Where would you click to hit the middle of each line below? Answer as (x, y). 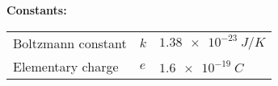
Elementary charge (66, 66)
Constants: (37, 10)
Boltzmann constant (70, 43)
